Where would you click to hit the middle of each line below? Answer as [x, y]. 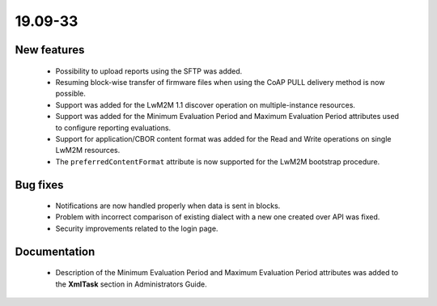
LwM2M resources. [88, 151]
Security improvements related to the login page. [137, 228]
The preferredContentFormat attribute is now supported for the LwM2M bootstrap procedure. [218, 161]
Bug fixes [39, 185]
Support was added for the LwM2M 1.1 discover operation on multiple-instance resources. [206, 104]
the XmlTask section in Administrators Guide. [131, 284]
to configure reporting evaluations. [113, 127]
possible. [71, 94]
